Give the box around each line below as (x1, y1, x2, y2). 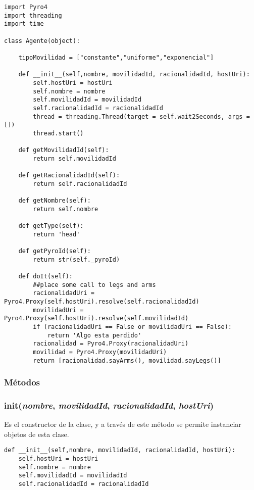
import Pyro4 (4, 4, 47, 11)
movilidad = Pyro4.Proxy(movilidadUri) (33, 348, 167, 356)
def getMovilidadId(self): (18, 146, 109, 154)
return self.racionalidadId (33, 180, 127, 187)
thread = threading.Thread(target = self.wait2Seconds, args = (33, 113, 250, 120)
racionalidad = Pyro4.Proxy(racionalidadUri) (33, 340, 189, 348)
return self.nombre (33, 205, 98, 213)
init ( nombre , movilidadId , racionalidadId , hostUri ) (4, 399, 214, 411)
